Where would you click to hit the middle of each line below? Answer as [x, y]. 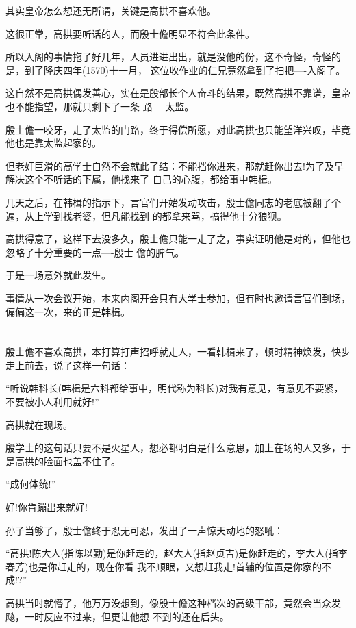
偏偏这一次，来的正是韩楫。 [68, 311]
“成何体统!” [31, 484]
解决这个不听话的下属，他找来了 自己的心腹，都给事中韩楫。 [141, 179]
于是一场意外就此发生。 [58, 275]
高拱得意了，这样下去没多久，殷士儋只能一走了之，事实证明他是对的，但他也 [178, 239]
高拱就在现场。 [39, 424]
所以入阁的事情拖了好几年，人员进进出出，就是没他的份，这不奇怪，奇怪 [168, 56]
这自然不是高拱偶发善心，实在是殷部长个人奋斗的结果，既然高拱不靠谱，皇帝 [178, 93]
